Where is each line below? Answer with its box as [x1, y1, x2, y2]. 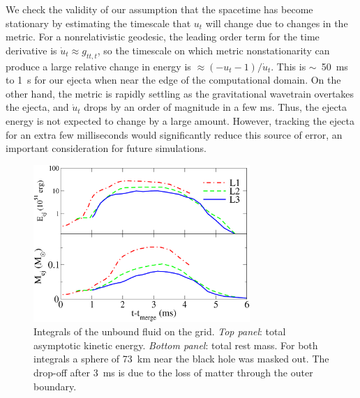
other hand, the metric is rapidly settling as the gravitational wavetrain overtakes [6, 86, 354, 100]
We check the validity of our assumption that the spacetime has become [6, 2, 313, 16]
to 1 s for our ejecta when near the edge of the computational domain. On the [6, 72, 341, 87]
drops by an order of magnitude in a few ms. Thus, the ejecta [84, 100, 347, 114]
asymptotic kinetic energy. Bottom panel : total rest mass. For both [33, 337, 318, 352]
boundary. [33, 378, 77, 393]
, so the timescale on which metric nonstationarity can [97, 43, 330, 57]
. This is [271, 59, 306, 73]
